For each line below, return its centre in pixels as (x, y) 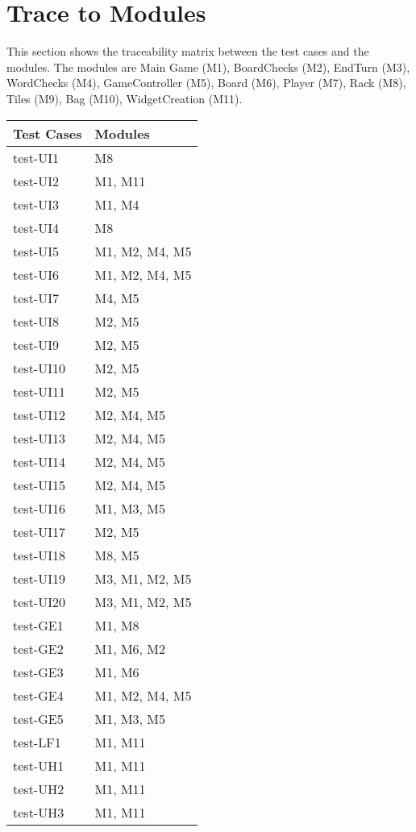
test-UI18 (39, 555)
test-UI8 (36, 321)
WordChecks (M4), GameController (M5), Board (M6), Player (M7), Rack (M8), (206, 83)
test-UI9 (36, 344)
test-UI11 (39, 391)
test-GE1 (38, 625)
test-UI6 (36, 274)
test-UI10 (39, 368)
